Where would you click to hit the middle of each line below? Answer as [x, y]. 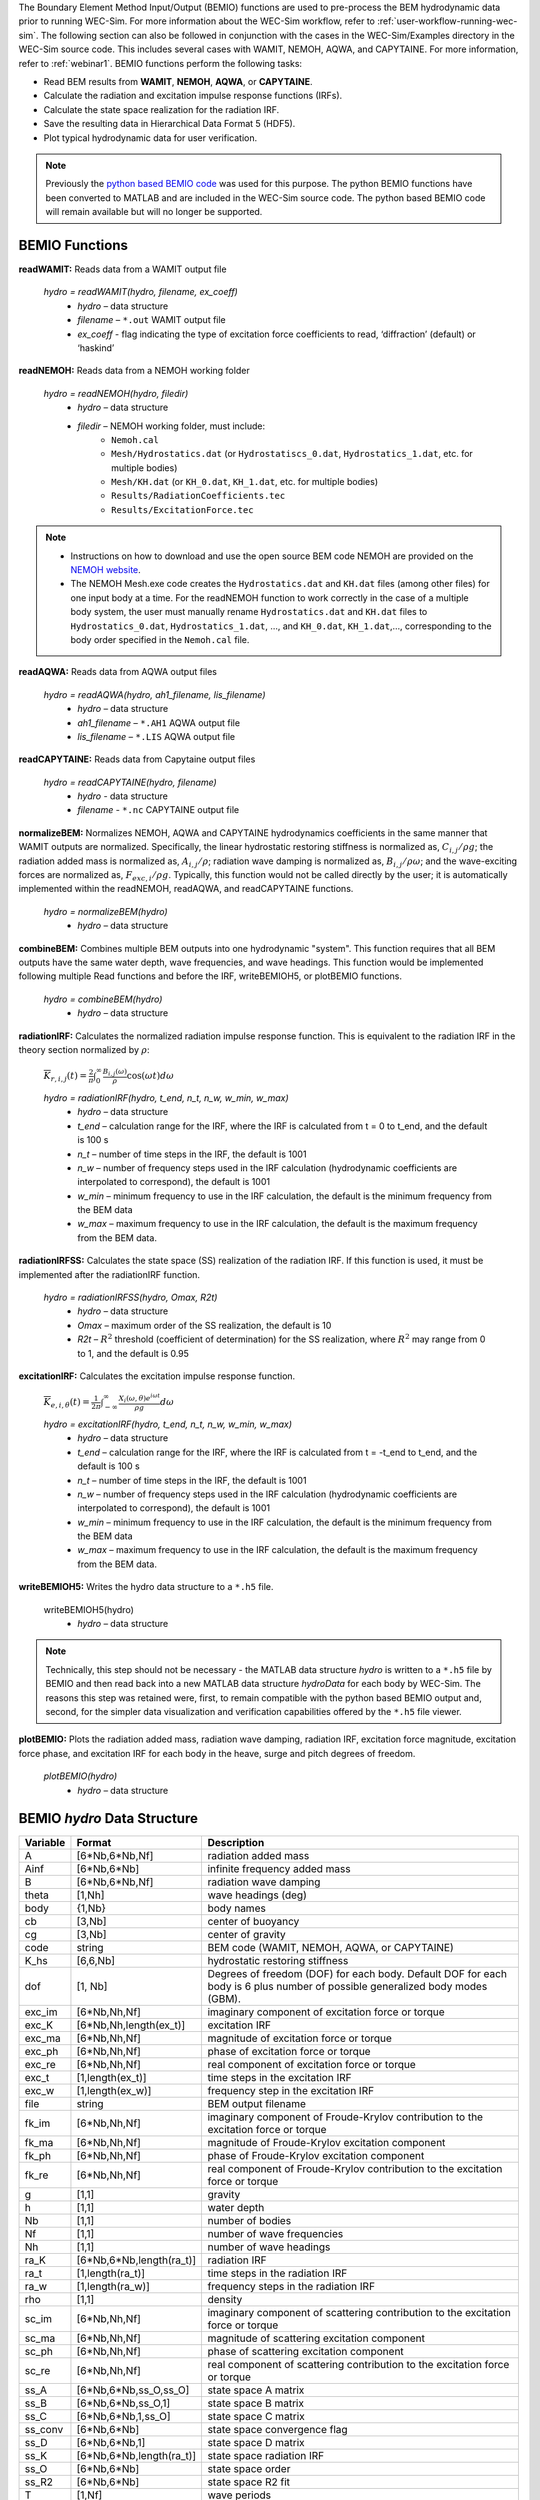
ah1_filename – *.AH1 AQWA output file [158, 722]
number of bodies [249, 2221]
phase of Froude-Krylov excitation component [316, 2156]
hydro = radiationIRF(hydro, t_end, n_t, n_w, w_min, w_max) [166, 1097]
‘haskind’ [96, 347]
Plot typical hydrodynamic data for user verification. [150, 137]
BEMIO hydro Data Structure [108, 1818]
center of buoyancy [253, 1922]
